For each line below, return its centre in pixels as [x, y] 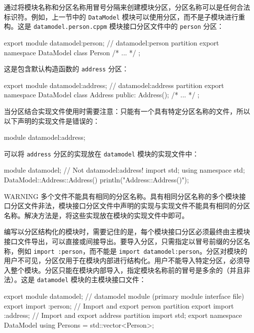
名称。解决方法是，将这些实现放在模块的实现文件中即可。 [96, 215]
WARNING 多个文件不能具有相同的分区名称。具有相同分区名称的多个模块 [122, 196]
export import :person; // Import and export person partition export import [119, 305]
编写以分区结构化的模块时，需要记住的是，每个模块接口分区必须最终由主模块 [127, 232]
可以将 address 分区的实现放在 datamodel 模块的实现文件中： [102, 153]
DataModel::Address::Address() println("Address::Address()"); [96, 179]
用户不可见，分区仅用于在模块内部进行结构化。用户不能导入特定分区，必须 [124, 260]
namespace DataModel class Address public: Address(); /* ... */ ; [102, 95]
